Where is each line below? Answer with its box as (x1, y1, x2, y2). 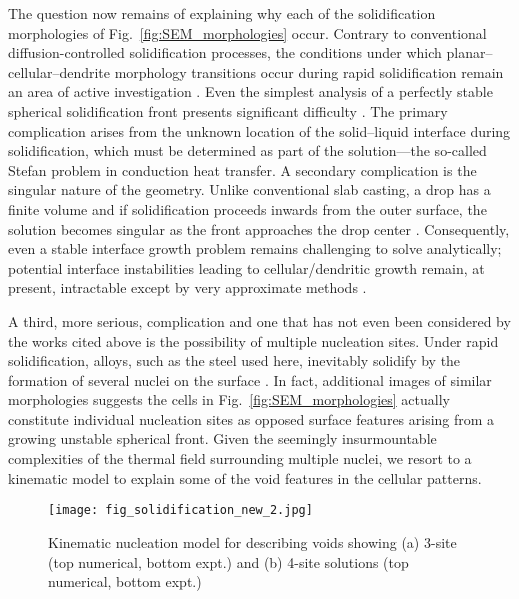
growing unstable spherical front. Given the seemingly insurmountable (8, 428, 437, 449)
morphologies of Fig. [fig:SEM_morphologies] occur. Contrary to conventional (8, 22, 487, 43)
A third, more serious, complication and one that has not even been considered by (8, 310, 511, 331)
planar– (446, 42, 493, 63)
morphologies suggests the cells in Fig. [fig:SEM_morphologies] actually (8, 389, 450, 410)
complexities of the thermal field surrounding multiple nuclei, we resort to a (8, 448, 472, 469)
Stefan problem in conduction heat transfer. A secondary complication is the (8, 159, 477, 180)
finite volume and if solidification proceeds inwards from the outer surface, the (8, 198, 487, 219)
